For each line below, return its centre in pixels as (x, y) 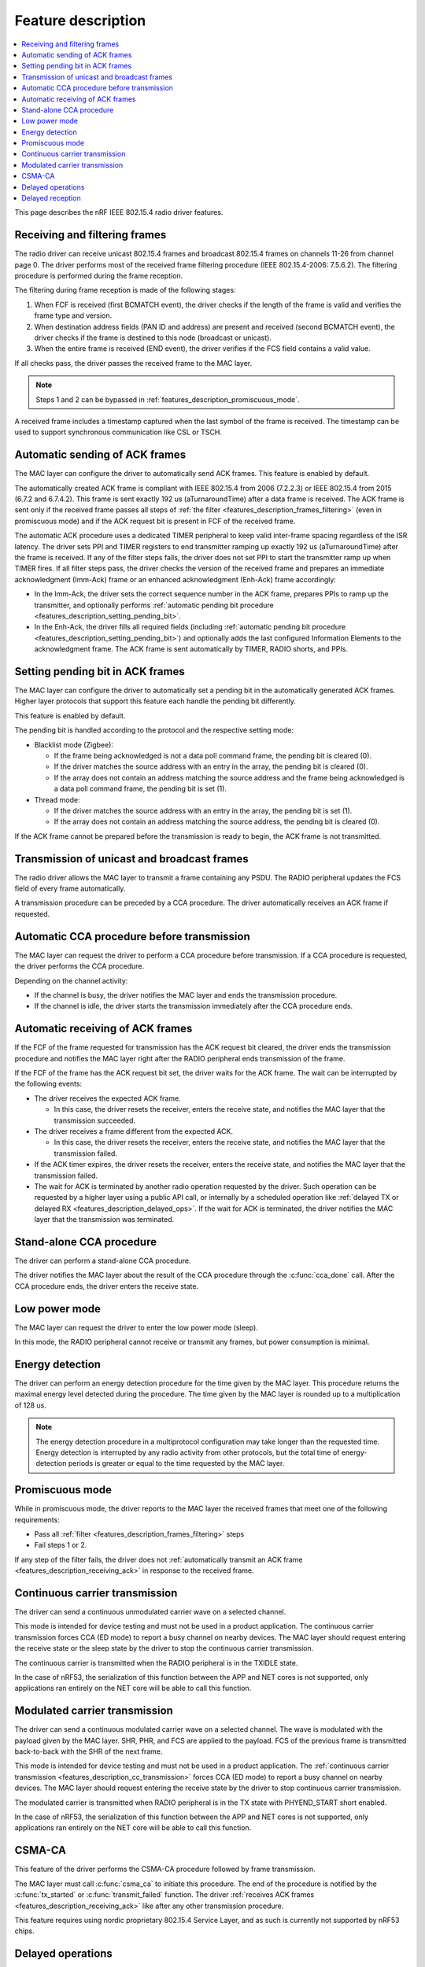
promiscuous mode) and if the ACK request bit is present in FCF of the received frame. (155, 521)
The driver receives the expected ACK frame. (107, 1098)
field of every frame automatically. (70, 888)
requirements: (37, 1519)
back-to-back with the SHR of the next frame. (89, 1751)
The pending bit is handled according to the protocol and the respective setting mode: (154, 730)
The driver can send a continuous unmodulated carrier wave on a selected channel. (150, 1612)
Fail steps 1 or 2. (61, 1545)
